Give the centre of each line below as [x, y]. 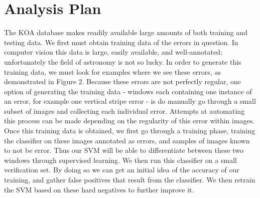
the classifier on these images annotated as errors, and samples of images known [127, 140]
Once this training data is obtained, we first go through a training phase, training [130, 131]
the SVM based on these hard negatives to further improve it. [99, 189]
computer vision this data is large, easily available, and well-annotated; [113, 52]
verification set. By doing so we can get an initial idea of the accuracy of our [122, 170]
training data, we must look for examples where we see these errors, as [112, 71]
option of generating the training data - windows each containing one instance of [128, 91]
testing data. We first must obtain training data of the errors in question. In [121, 42]
